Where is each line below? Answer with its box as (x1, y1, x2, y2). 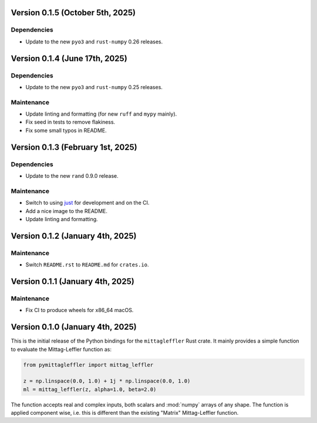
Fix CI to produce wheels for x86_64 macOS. (25, 307, 134, 314)
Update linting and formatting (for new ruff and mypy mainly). (25, 110, 177, 117)
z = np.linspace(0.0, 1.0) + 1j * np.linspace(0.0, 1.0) (23, 378, 191, 384)
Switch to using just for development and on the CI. (25, 199, 150, 207)
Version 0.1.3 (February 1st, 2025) (11, 142, 137, 152)
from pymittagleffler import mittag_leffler (23, 361, 154, 368)
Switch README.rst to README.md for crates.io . (25, 261, 149, 268)
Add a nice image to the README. (25, 207, 108, 214)
